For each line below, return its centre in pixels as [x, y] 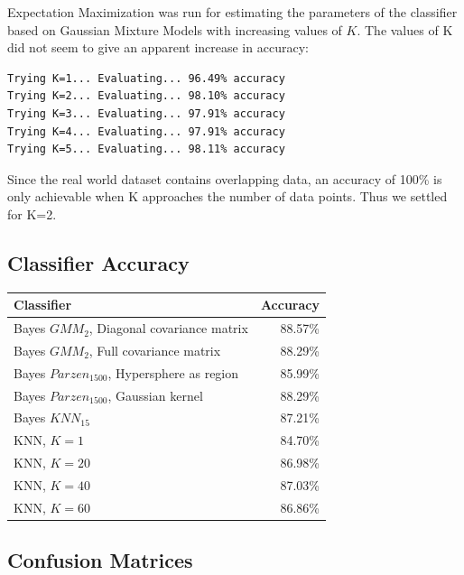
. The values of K [405, 29]
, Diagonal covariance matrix [168, 328]
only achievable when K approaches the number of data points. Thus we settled [227, 196]
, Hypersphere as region [173, 372]
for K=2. [32, 213]
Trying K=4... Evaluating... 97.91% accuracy [146, 131]
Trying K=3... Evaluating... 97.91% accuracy [146, 113]
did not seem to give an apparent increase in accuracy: [158, 47]
